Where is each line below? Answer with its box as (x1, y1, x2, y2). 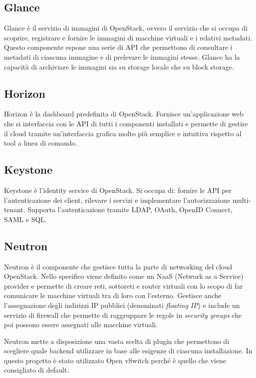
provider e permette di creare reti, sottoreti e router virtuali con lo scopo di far (4, 280, 243, 291)
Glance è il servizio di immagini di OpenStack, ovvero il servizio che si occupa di (4, 23, 248, 33)
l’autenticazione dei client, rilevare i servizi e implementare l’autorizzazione (4, 194, 230, 205)
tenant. (4, 204, 26, 215)
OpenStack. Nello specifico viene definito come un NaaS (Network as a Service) (4, 271, 244, 281)
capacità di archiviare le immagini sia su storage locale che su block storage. (4, 61, 234, 72)
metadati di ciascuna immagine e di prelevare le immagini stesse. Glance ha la (4, 51, 240, 62)
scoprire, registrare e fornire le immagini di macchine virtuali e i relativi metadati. (4, 32, 252, 42)
